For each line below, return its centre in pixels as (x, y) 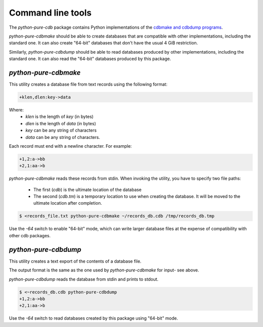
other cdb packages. (30, 235)
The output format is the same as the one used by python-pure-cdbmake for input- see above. (104, 270)
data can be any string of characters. (63, 137)
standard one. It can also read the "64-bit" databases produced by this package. (90, 59)
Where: (16, 110)
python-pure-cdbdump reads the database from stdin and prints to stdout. (84, 279)
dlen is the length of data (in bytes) (61, 123)
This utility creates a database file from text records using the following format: (88, 84)
